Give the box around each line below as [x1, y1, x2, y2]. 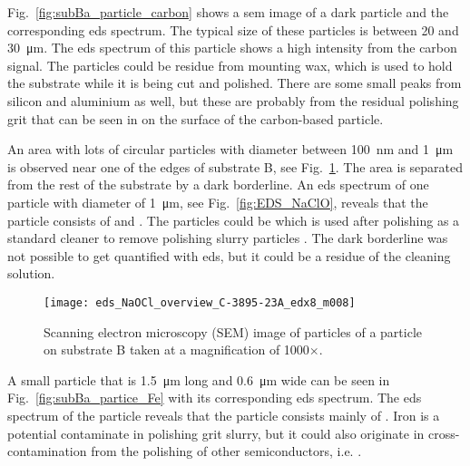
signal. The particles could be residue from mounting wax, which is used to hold [7, 55, 453, 74]
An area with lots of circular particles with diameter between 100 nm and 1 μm [7, 140, 454, 159]
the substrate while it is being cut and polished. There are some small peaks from [7, 73, 462, 92]
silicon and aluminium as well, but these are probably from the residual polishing [7, 91, 459, 110]
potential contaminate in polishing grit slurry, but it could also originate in [7, 423, 425, 442]
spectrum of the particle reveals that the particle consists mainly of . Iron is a [7, 405, 440, 424]
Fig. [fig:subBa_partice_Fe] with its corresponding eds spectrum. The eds [7, 388, 422, 407]
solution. [7, 264, 55, 283]
